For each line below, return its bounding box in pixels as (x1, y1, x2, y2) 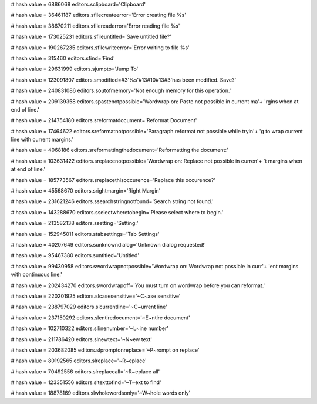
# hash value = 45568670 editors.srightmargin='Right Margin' (11, 187, 161, 194)
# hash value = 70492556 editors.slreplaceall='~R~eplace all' (11, 368, 160, 375)
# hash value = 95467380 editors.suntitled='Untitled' (11, 252, 139, 259)
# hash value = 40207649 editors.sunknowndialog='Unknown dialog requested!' (11, 241, 206, 248)
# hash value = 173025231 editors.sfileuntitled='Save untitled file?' (11, 33, 171, 41)
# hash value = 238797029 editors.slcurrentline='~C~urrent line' (11, 303, 167, 311)
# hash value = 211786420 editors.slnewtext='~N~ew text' (11, 335, 153, 343)
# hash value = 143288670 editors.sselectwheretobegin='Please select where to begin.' (11, 208, 224, 216)
